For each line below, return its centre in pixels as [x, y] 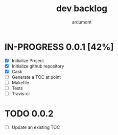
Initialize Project [28, 60]
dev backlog [82, 9]
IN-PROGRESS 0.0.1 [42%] [59, 47]
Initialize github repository [38, 66]
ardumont [82, 22]
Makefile [20, 82]
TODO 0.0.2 [29, 114]
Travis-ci [21, 94]
